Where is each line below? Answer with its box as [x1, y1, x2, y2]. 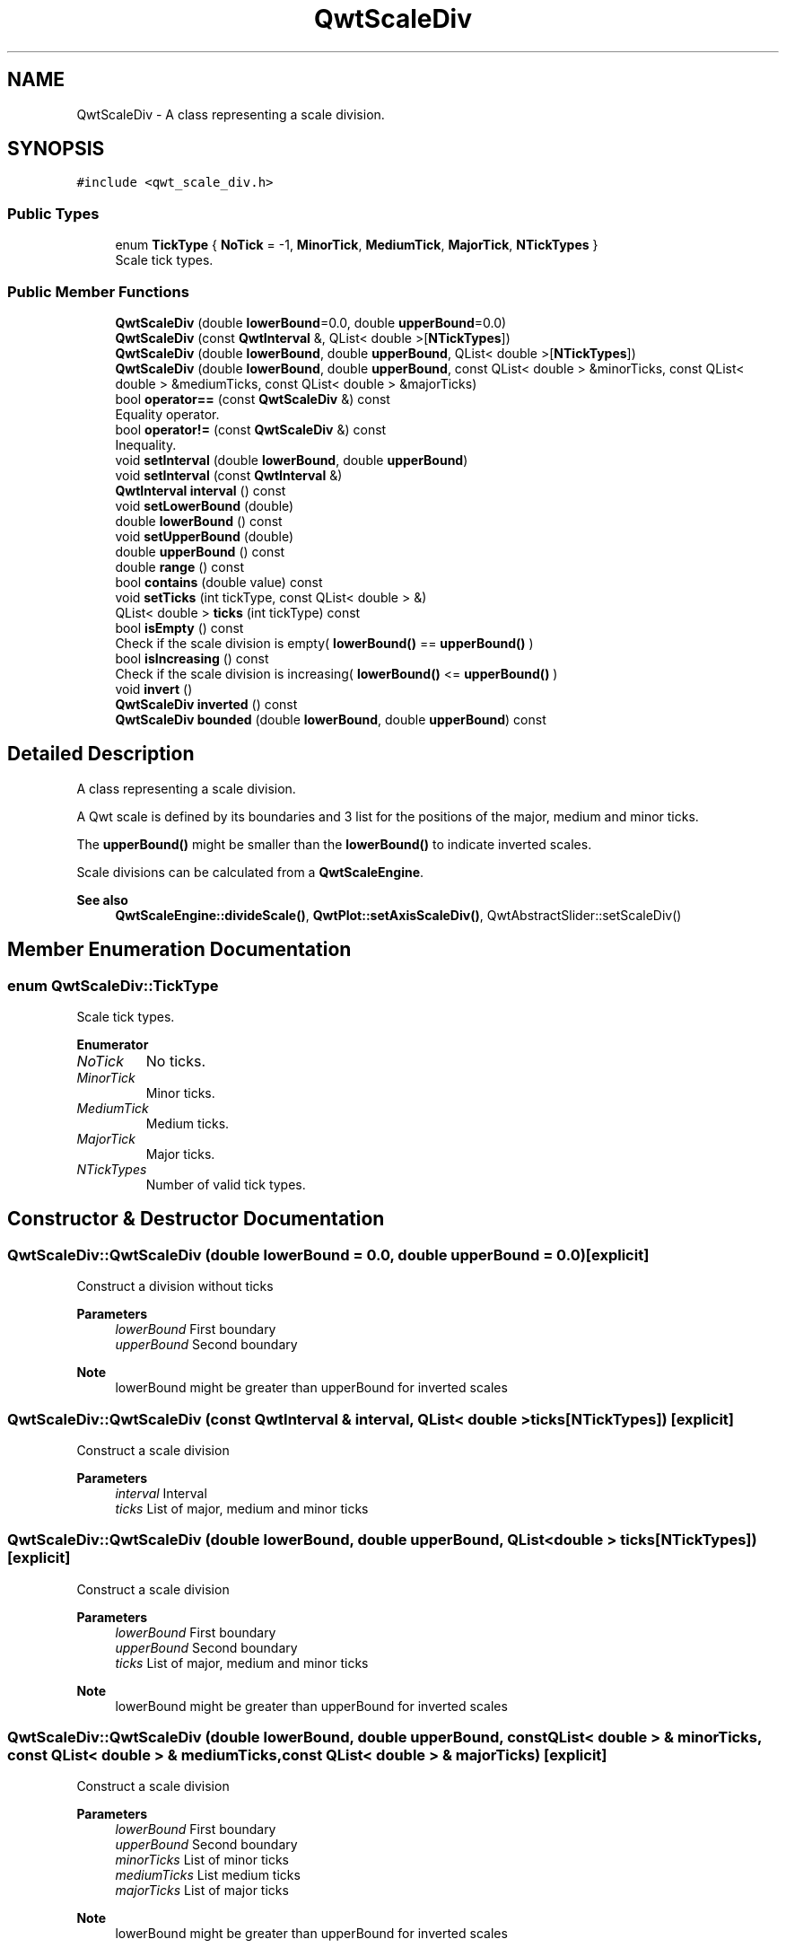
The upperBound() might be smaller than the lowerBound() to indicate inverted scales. [76, 836, 592, 852]
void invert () [115, 680, 193, 697]
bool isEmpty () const [115, 619, 244, 636]
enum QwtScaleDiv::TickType [7, 976, 219, 995]
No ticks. [145, 1052, 206, 1070]
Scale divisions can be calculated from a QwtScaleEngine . [76, 864, 424, 880]
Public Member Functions [7, 282, 189, 301]
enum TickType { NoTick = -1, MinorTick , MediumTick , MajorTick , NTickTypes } [115, 237, 598, 253]
